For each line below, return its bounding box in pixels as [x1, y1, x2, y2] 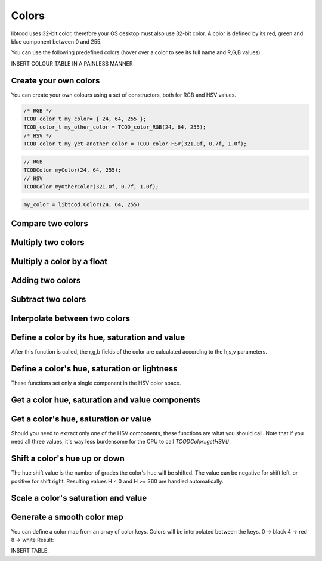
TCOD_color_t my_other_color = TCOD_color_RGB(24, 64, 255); [23, 124, 206, 131]
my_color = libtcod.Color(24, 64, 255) [23, 201, 140, 208]
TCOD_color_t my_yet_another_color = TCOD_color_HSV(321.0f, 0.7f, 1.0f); [23, 141, 247, 147]
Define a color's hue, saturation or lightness [11, 364, 178, 374]
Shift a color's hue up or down [11, 454, 125, 464]
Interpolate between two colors [11, 313, 131, 323]
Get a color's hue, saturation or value [11, 414, 151, 424]
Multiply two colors [11, 237, 85, 247]
